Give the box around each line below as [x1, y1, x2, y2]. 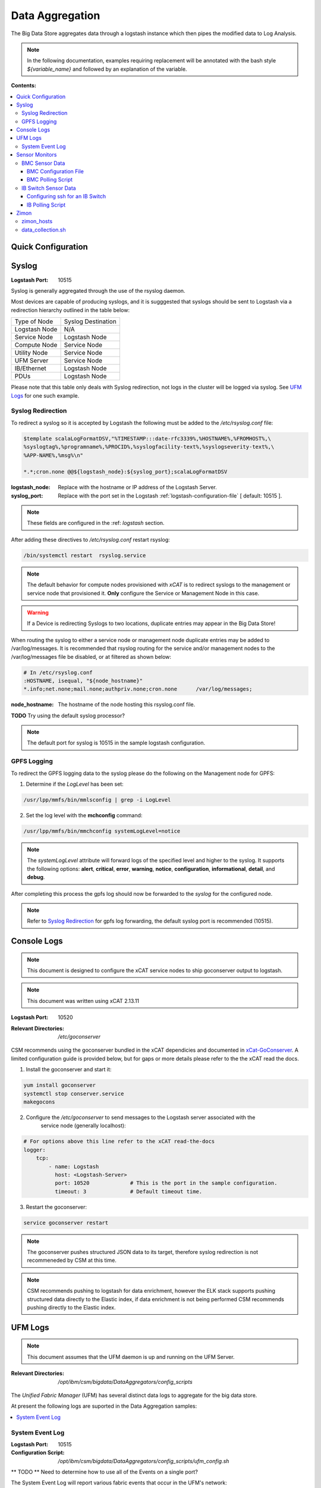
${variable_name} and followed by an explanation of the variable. [27, 65, 187, 73]
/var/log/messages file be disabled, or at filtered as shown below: [11, 653, 172, 660]
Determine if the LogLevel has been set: [26, 780, 124, 788]
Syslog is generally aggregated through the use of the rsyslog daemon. [11, 287, 185, 295]
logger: [23, 1146, 46, 1153]
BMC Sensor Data [21, 160, 65, 167]
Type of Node [14, 317, 53, 326]
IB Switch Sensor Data [21, 185, 77, 192]
